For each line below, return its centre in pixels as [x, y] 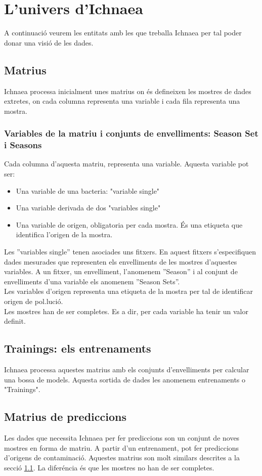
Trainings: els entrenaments [78, 348]
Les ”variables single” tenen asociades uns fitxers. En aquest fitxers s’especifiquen [130, 251]
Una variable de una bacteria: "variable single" [88, 190]
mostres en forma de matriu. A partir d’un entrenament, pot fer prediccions [122, 447]
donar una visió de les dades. [49, 42]
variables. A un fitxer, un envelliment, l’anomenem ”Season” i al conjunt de [121, 271]
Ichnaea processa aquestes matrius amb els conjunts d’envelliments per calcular [127, 369]
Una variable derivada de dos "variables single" [88, 208]
